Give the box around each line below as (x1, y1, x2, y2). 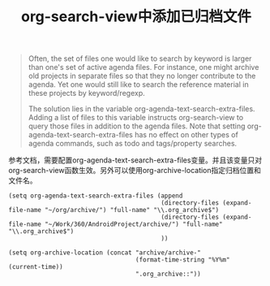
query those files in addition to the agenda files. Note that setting (28, 121, 246, 131)
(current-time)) (8, 263, 63, 271)
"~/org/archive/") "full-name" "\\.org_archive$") (44, 206, 220, 214)
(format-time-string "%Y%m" (135, 256, 230, 264)
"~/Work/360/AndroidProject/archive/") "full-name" (44, 220, 223, 228)
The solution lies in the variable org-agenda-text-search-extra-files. (28, 104, 255, 114)
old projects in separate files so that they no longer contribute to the (28, 71, 256, 81)
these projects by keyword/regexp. (28, 89, 145, 98)
